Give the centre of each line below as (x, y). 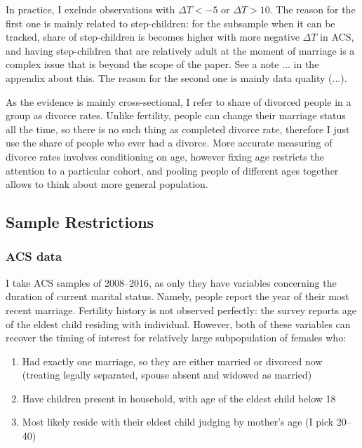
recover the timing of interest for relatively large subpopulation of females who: (176, 338)
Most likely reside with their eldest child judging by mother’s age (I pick (178, 422)
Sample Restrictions (80, 222)
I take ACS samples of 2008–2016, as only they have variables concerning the (171, 282)
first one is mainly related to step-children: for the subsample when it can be (170, 23)
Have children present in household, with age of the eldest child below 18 (179, 398)
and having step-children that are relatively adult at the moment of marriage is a (180, 50)
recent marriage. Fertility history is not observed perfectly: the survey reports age (181, 310)
